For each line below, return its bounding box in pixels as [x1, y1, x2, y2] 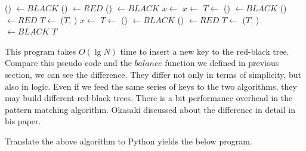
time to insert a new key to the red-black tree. [120, 45, 289, 57]
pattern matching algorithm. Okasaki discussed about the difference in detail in [5, 103, 295, 115]
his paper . [5, 115, 41, 127]
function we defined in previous [165, 56, 279, 69]
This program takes [5, 45, 76, 57]
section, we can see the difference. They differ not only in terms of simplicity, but [5, 68, 301, 80]
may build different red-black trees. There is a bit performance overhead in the [5, 92, 293, 104]
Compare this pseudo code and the [5, 56, 132, 69]
